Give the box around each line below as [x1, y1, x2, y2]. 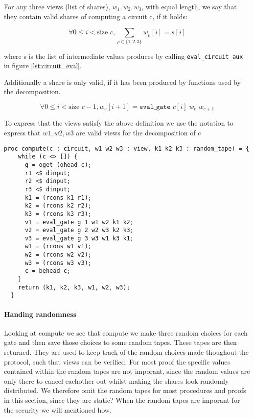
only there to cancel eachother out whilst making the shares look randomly [4, 375, 229, 386]
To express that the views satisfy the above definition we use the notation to [4, 118, 233, 128]
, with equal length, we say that [141, 1, 237, 11]
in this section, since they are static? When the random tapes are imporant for [4, 395, 240, 405]
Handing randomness [4, 309, 76, 319]
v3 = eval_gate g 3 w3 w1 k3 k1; [24, 235, 134, 242]
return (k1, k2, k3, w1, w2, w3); [18, 284, 130, 291]
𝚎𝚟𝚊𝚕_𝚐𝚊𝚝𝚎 [139, 103, 171, 110]
